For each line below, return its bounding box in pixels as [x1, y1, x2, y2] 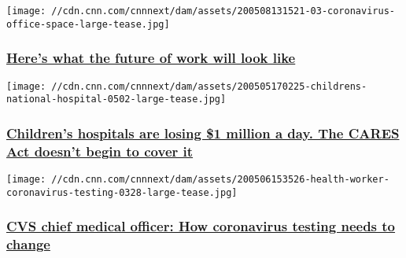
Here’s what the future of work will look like [6, 48, 296, 68]
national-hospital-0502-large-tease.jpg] [6, 94, 227, 105]
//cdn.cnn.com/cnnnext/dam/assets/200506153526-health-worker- [51, 173, 389, 185]
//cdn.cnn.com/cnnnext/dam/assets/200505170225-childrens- [51, 80, 367, 92]
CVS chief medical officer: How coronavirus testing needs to [6, 216, 396, 236]
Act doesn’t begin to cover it [6, 141, 194, 160]
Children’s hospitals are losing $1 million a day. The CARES [6, 123, 400, 142]
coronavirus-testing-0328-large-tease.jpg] [6, 186, 238, 198]
